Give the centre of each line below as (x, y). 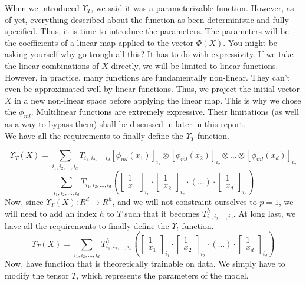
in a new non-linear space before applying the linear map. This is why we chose (158, 100)
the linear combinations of (52, 65)
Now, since (24, 202)
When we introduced (42, 8)
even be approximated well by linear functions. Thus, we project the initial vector (152, 89)
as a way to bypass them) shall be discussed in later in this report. (125, 124)
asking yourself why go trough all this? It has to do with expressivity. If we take (149, 54)
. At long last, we (264, 213)
